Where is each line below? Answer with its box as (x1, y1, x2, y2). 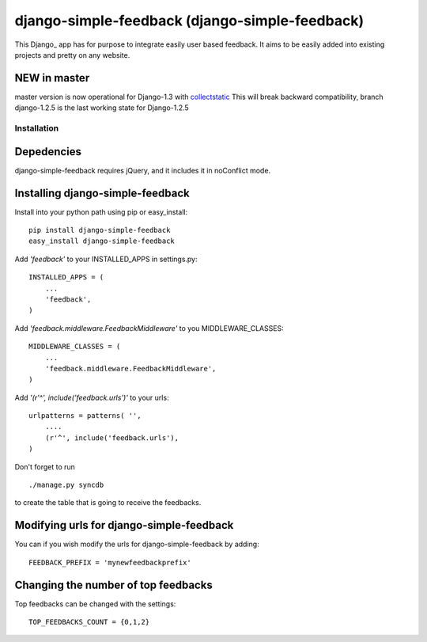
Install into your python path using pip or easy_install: (14, 207, 188, 217)
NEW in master (14, 71, 90, 85)
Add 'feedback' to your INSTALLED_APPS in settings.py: (14, 254, 198, 264)
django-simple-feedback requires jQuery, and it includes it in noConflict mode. (14, 165, 271, 175)
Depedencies (14, 145, 82, 158)
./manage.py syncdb (28, 481, 104, 490)
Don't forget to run (14, 462, 75, 471)
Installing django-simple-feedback (14, 186, 190, 199)
